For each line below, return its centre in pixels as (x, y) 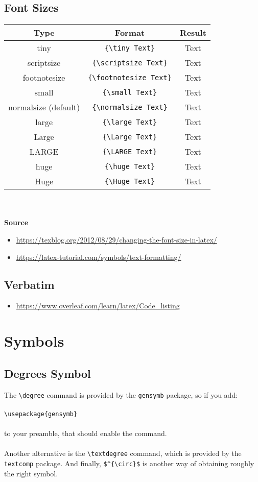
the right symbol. (31, 473)
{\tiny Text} (130, 48)
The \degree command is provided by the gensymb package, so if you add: (121, 394)
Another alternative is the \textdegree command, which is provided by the (123, 453)
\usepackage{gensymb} (41, 414)
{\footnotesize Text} (130, 77)
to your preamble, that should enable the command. (86, 433)
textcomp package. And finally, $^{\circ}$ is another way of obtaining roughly (129, 463)
